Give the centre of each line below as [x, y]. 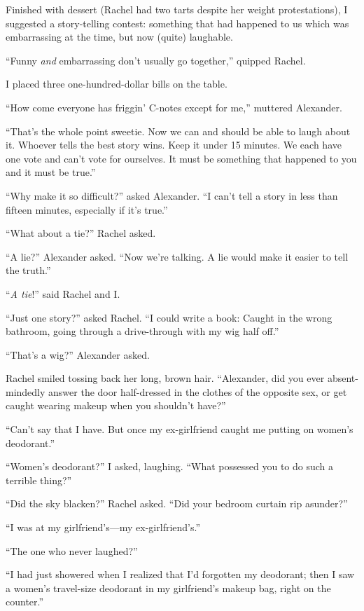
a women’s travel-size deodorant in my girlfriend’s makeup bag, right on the [168, 588]
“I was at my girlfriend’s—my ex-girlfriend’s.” [103, 527]
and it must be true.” [51, 172]
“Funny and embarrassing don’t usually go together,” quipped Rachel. [156, 60]
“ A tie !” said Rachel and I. [63, 293]
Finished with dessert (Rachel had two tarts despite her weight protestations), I [177, 9]
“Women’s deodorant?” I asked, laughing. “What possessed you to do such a [170, 466]
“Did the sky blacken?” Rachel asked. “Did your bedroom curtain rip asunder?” [177, 503]
